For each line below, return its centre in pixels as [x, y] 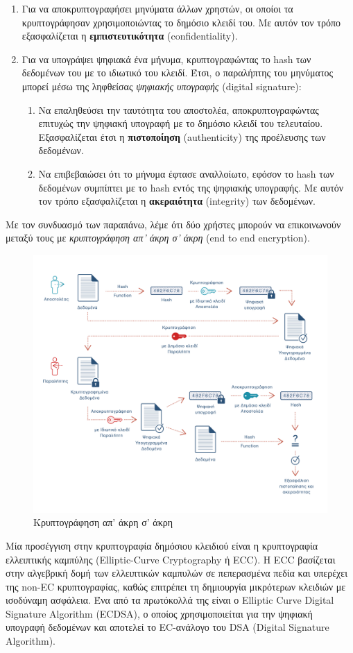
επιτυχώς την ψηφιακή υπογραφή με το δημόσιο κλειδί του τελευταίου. [181, 123]
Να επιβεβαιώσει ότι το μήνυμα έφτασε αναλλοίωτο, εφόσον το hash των [186, 173]
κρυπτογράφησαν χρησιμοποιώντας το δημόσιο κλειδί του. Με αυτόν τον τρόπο [181, 22]
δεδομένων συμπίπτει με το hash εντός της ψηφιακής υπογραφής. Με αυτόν [191, 187]
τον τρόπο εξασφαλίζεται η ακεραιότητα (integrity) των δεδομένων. [177, 201]
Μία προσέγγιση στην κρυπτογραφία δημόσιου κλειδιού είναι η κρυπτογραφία [162, 545]
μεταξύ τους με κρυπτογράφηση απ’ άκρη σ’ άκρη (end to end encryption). [158, 238]
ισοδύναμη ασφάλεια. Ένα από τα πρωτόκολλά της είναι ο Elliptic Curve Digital [170, 600]
